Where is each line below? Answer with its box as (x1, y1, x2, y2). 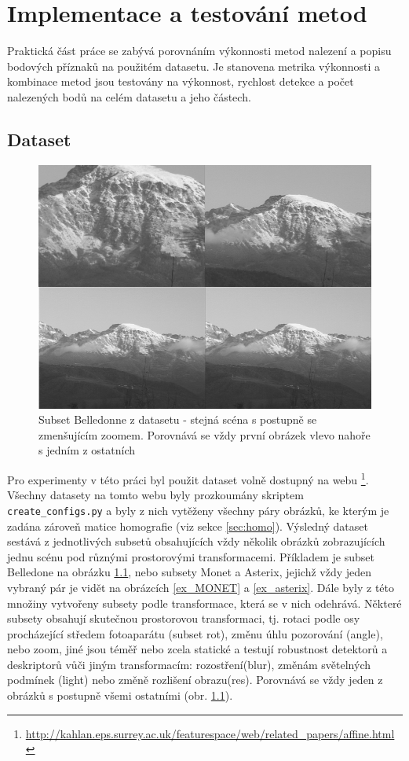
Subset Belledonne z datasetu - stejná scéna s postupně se (38, 411, 317, 428)
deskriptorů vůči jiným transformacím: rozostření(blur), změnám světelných (7, 656, 371, 672)
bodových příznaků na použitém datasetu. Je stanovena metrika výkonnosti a (7, 57, 380, 74)
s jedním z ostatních (38, 442, 136, 458)
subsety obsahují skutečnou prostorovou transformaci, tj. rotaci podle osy (7, 610, 360, 627)
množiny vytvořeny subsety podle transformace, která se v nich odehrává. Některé (7, 594, 402, 611)
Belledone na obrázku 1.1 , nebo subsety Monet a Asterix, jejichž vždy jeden (7, 564, 372, 580)
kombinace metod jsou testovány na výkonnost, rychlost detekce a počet (7, 73, 354, 90)
